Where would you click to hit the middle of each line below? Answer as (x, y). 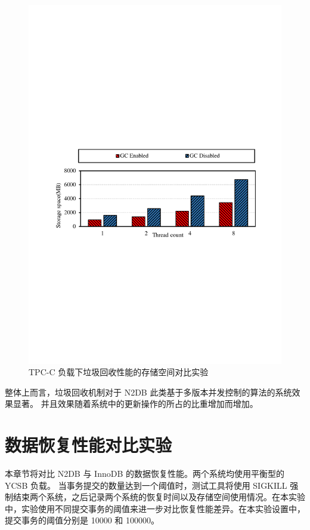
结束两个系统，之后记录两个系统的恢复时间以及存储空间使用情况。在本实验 (159, 497)
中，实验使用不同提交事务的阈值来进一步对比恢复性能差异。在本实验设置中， (155, 508)
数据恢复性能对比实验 (89, 445)
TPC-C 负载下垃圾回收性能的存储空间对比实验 (119, 372)
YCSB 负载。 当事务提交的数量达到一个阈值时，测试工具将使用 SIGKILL (146, 485)
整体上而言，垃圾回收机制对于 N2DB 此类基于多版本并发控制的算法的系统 (148, 392)
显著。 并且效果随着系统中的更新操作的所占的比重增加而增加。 (135, 404)
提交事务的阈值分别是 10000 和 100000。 (82, 520)
